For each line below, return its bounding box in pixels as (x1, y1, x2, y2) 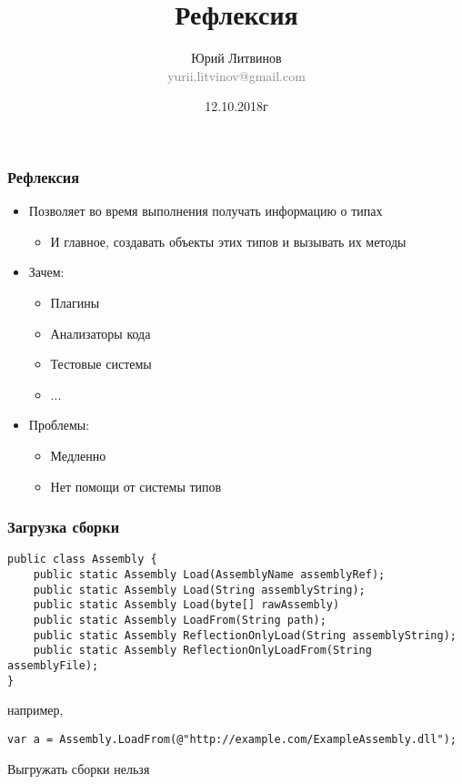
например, (7, 700, 64, 719)
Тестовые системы (50, 354, 152, 373)
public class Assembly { (7, 553, 157, 566)
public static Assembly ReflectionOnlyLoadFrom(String (33, 644, 372, 657)
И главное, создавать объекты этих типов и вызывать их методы (50, 231, 407, 250)
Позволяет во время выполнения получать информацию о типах (28, 201, 383, 220)
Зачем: (28, 262, 65, 281)
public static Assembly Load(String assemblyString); (33, 583, 366, 596)
